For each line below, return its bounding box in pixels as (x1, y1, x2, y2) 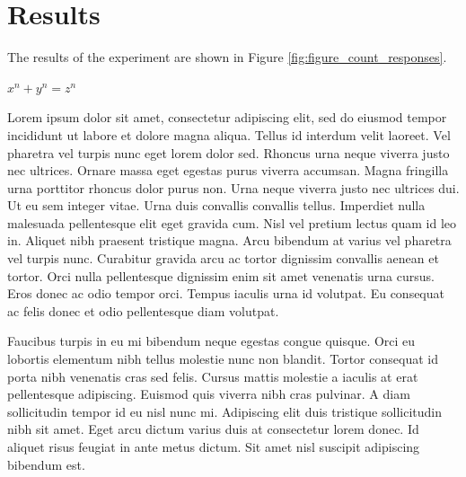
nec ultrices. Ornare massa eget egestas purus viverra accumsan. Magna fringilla (7, 161, 449, 180)
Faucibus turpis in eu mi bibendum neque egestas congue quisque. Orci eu (7, 331, 416, 350)
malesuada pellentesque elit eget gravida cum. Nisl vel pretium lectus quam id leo (7, 213, 457, 232)
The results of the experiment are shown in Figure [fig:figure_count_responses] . (7, 48, 447, 66)
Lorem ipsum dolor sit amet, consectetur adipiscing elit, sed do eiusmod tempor (7, 108, 447, 127)
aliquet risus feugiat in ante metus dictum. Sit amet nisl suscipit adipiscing (7, 437, 420, 455)
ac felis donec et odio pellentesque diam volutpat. (7, 301, 279, 320)
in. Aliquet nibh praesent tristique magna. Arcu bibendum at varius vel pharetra (7, 231, 452, 250)
